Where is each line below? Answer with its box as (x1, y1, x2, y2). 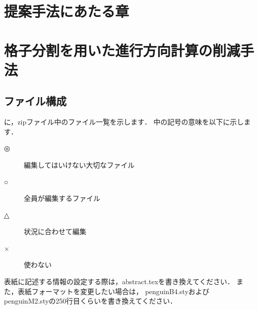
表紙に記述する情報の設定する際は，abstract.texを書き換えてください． (4, 276, 234, 287)
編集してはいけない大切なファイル (24, 159, 135, 170)
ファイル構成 (4, 93, 66, 109)
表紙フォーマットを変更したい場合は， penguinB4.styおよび (17, 286, 209, 296)
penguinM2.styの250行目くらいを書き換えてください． (4, 296, 177, 306)
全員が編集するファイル (24, 193, 100, 203)
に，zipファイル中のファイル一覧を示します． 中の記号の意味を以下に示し (4, 117, 244, 127)
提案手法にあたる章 (4, 1, 129, 21)
